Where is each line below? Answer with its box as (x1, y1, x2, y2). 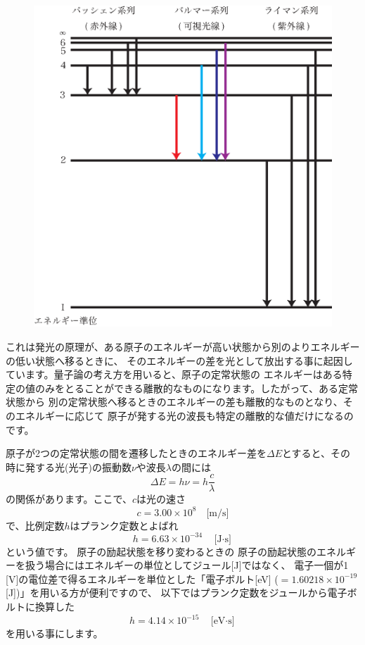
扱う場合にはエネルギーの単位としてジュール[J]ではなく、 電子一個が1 (25, 558, 349, 572)
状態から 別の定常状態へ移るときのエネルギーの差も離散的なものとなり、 (6, 394, 343, 409)
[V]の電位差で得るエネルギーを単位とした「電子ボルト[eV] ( (6, 571, 278, 586)
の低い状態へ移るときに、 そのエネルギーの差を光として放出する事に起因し (6, 353, 353, 368)
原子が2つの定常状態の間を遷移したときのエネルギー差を (6, 446, 267, 461)
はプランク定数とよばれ (70, 518, 179, 532)
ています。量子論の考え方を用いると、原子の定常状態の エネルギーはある (6, 367, 342, 382)
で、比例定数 (6, 518, 65, 532)
